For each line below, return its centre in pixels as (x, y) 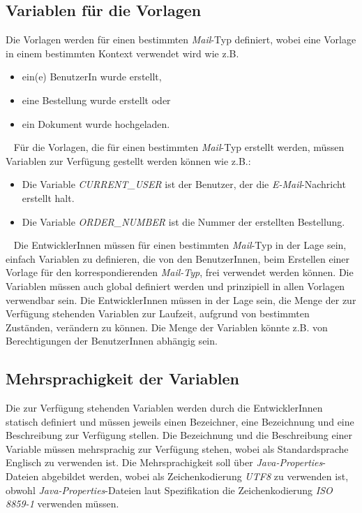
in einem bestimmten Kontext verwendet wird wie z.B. (122, 53)
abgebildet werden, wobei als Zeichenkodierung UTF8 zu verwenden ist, (195, 476)
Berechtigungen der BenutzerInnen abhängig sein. (112, 341)
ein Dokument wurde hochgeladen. (96, 123)
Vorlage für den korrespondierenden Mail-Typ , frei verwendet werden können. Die (180, 272)
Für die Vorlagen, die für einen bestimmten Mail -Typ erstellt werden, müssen (179, 147)
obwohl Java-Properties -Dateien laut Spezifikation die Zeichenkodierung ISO (169, 490)
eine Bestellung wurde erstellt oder (96, 100)
